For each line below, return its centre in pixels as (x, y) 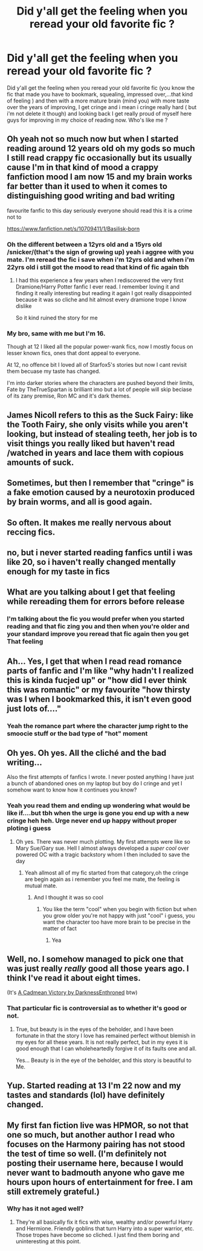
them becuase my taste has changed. (54, 372)
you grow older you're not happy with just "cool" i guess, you (119, 915)
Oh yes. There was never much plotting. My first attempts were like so (103, 841)
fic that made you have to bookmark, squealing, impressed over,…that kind (100, 94)
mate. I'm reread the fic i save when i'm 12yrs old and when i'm (101, 259)
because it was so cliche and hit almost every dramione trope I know (101, 300)
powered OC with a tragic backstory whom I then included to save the (102, 854)
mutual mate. (41, 886)
